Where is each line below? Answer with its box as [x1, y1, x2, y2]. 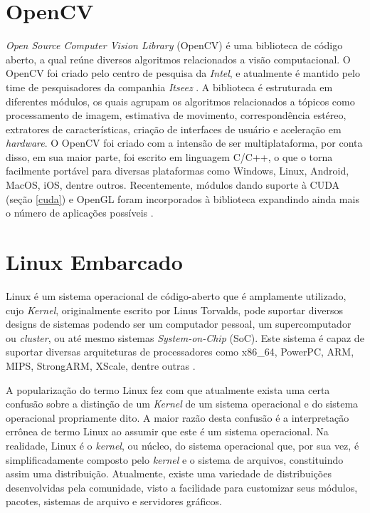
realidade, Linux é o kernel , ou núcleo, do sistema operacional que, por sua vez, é [6, 437, 359, 452]
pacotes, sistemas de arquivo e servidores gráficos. [6, 494, 222, 509]
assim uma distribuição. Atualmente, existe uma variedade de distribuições [6, 466, 332, 481]
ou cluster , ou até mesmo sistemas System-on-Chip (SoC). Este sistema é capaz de [6, 330, 364, 345]
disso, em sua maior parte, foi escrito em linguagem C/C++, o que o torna [6, 149, 333, 164]
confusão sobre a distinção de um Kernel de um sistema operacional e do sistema [6, 396, 359, 411]
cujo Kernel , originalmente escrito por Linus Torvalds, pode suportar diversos [6, 302, 344, 317]
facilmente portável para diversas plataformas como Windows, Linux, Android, [6, 163, 349, 178]
